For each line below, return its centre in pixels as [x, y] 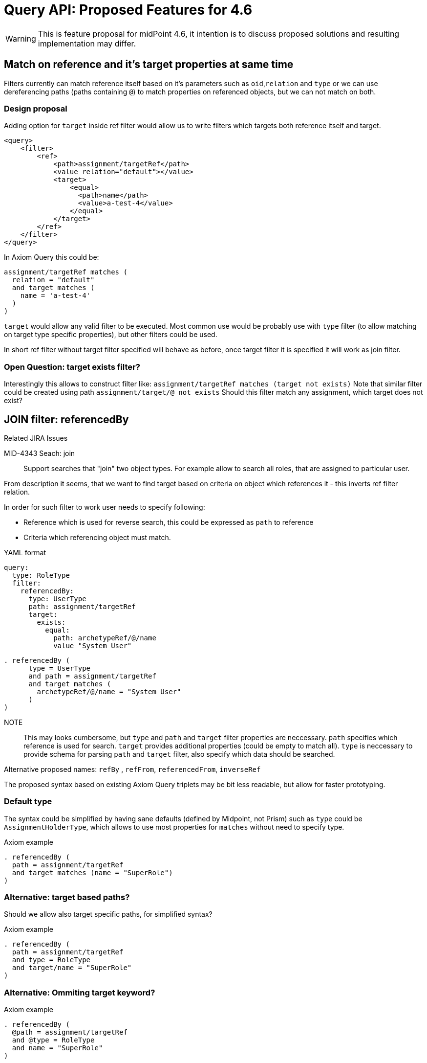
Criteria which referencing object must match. [97, 537]
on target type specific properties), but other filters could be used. [111, 335]
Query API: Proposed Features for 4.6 [128, 10]
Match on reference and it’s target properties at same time [149, 65]
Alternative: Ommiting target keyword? [80, 992]
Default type [28, 802]
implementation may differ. [87, 43]
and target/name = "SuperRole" [72, 968]
